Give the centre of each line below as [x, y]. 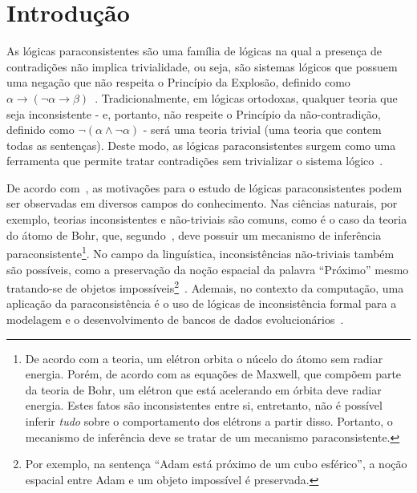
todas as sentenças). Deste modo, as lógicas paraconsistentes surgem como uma [201, 145]
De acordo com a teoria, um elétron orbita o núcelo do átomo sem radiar [204, 358]
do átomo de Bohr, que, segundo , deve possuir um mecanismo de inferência [194, 234]
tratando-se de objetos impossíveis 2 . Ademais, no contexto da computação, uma [205, 287]
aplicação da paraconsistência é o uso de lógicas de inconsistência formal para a [202, 303]
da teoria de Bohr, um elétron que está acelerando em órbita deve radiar [203, 389]
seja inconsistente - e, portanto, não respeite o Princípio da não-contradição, [194, 113]
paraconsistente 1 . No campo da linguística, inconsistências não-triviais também [200, 252]
